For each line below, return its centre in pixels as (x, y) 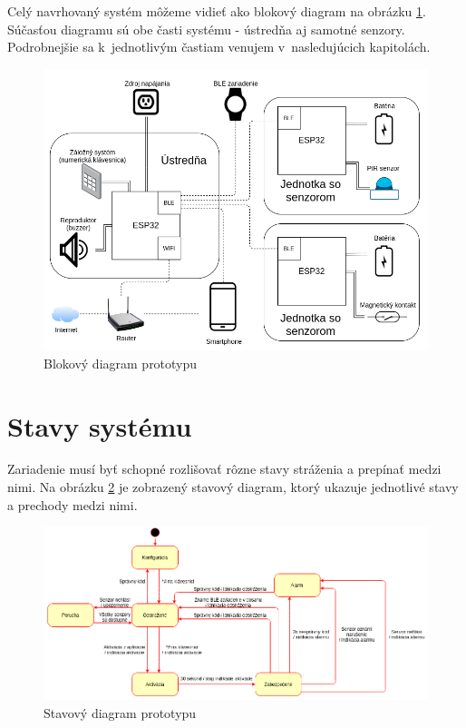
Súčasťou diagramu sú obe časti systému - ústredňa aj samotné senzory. (206, 29)
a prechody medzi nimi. (73, 504)
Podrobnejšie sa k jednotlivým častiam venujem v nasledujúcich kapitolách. (219, 47)
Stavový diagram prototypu (120, 712)
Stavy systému (100, 425)
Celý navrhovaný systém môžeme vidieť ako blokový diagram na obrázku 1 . (217, 11)
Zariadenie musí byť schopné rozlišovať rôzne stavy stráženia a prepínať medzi (224, 469)
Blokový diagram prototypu (121, 363)
